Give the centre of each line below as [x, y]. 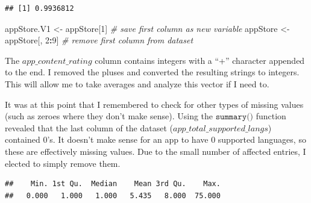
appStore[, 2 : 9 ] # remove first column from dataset [99, 40]
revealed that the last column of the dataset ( [89, 127]
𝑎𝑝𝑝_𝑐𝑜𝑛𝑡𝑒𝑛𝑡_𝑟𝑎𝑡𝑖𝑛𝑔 [57, 61]
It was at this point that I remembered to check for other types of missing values [154, 104]
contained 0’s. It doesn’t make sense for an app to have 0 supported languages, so [155, 139]
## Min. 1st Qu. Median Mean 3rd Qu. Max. [113, 184]
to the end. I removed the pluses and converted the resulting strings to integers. [152, 72]
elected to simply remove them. [63, 163]
